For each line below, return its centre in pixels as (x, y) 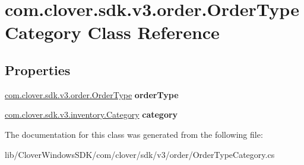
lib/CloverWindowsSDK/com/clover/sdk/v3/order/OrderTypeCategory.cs (140, 154)
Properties (38, 69)
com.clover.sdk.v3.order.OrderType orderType (92, 94)
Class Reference (153, 32)
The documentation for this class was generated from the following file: (134, 134)
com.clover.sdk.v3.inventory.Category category (91, 114)
